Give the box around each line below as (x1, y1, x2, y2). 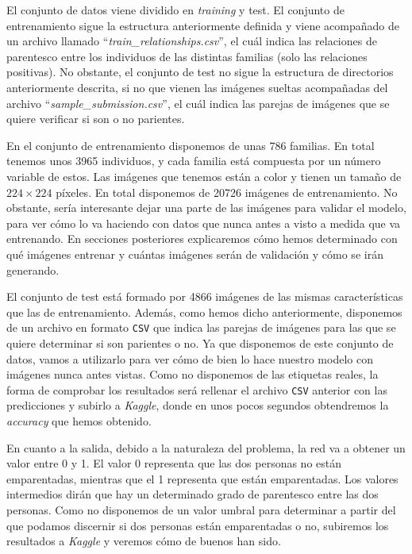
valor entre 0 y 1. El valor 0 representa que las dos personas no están (6, 455, 342, 471)
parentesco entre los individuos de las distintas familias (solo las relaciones (6, 48, 368, 64)
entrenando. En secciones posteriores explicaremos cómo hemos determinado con (6, 230, 398, 247)
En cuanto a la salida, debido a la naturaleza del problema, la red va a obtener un (6, 439, 406, 456)
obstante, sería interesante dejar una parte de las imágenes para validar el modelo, (6, 199, 406, 216)
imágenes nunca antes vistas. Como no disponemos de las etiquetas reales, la (6, 366, 379, 383)
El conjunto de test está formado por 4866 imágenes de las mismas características (6, 288, 403, 305)
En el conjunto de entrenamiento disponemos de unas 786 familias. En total (6, 137, 375, 153)
